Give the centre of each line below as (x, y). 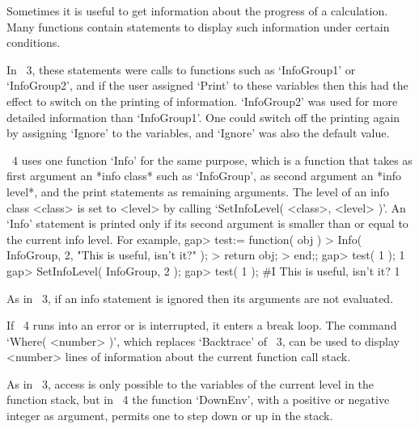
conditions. (34, 42)
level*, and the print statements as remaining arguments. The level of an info (198, 191)
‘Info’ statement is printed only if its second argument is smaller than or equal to (207, 223)
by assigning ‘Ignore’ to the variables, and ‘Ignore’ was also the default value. (198, 133)
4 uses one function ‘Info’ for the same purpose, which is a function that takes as (212, 160)
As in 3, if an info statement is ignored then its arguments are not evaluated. (200, 298)
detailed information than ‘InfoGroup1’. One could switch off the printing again (203, 117)
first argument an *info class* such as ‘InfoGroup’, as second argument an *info (204, 176)
